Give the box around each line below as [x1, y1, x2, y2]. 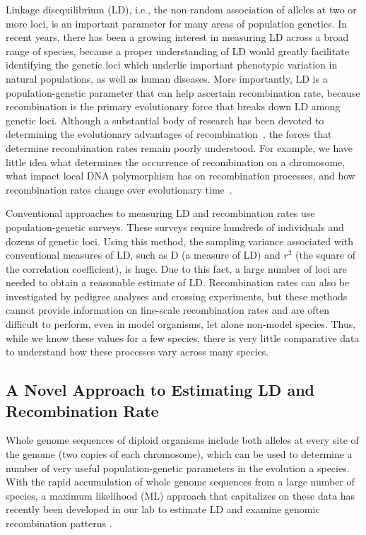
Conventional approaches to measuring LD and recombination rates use [6, 206, 315, 221]
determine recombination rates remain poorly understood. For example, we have [6, 140, 353, 155]
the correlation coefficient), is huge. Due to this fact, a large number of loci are [6, 261, 347, 276]
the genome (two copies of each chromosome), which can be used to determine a [6, 447, 353, 461]
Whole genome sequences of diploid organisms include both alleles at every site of [6, 433, 359, 447]
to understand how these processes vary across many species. [6, 344, 269, 359]
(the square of [295, 247, 355, 262]
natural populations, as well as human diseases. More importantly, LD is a [6, 71, 328, 86]
